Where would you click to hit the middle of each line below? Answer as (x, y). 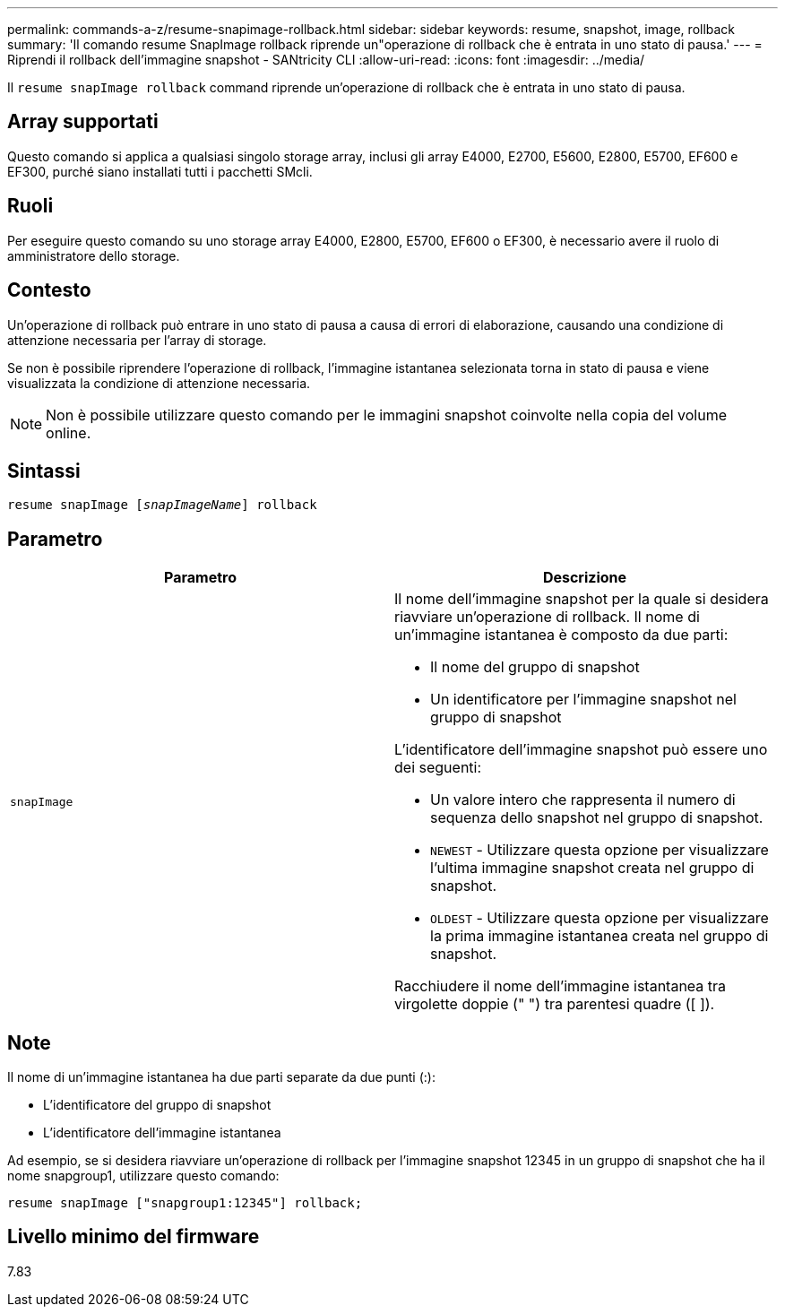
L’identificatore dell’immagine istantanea (162, 1133)
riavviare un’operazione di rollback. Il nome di (547, 617)
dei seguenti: (438, 768)
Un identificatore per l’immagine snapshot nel (583, 700)
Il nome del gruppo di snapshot (535, 667)
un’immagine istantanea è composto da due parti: (561, 635)
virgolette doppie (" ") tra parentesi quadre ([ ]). (555, 1004)
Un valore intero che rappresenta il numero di (583, 800)
